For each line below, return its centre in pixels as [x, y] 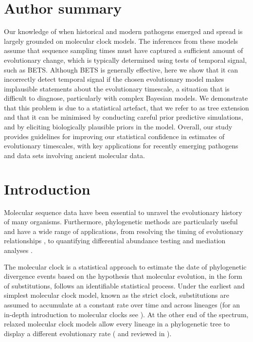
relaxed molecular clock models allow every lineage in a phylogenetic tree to [117, 324]
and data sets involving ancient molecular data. [74, 155]
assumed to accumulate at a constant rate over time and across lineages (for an [122, 304]
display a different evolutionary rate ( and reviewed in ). [88, 333]
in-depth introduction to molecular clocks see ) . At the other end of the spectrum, [126, 314]
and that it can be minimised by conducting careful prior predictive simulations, [124, 117]
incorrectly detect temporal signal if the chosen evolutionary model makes [114, 79]
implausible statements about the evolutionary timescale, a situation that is [117, 88]
